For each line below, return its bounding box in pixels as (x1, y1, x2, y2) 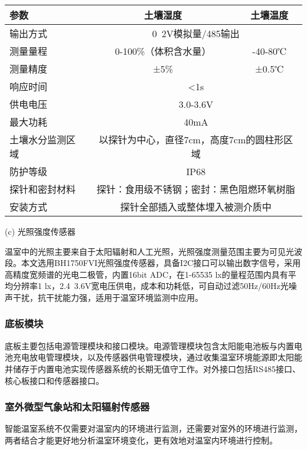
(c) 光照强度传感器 (5, 225, 76, 237)
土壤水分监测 (9, 133, 67, 146)
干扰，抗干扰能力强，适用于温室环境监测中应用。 (12, 291, 203, 303)
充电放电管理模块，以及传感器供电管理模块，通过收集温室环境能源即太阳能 (12, 351, 302, 363)
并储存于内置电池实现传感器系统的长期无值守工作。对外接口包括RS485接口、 (5, 362, 301, 375)
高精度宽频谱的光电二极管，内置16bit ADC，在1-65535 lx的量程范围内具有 (5, 268, 288, 280)
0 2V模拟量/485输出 (152, 27, 240, 40)
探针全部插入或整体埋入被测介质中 (120, 200, 272, 213)
